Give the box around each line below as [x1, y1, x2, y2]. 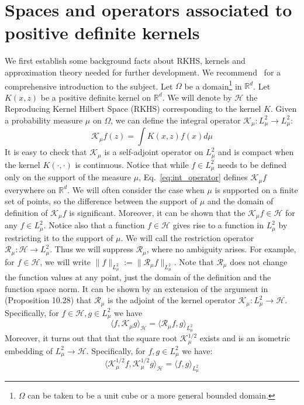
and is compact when [218, 146, 294, 158]
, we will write [40, 255, 91, 267]
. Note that [174, 255, 214, 267]
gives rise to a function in [172, 219, 264, 231]
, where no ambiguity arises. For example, [146, 243, 296, 255]
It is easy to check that [5, 146, 87, 158]
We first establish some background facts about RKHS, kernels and [5, 54, 246, 67]
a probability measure [5, 114, 83, 126]
